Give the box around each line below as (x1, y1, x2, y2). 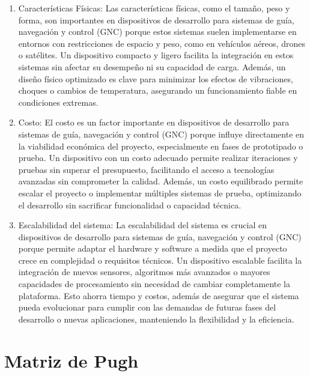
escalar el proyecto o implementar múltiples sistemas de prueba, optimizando (18, 186, 302, 199)
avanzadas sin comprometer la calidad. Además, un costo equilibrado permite (18, 175, 303, 187)
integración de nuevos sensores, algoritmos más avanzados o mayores (18, 265, 270, 278)
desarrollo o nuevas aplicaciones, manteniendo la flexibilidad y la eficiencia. (18, 312, 294, 325)
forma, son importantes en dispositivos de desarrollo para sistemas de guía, (18, 13, 294, 26)
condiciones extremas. (18, 96, 99, 108)
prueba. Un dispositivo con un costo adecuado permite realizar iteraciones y (18, 151, 298, 164)
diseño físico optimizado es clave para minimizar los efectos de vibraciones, (18, 72, 293, 85)
